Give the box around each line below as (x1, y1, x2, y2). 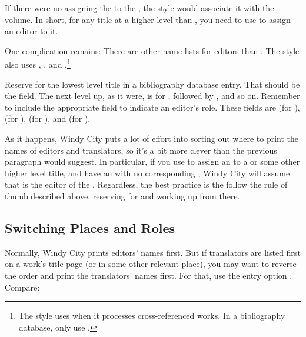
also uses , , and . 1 (5, 56, 71, 71)
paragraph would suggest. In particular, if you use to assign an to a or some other (5, 155, 300, 168)
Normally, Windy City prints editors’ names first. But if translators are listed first (5, 246, 301, 258)
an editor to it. (5, 25, 58, 37)
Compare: (5, 281, 40, 293)
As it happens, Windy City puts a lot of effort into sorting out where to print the (5, 132, 299, 144)
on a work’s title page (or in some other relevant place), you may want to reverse (5, 258, 297, 270)
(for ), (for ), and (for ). (5, 112, 91, 125)
